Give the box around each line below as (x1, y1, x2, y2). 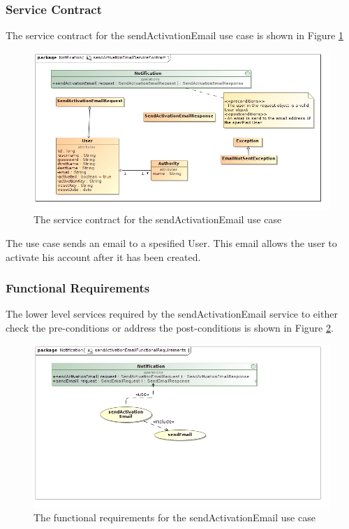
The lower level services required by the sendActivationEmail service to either (6, 306, 338, 321)
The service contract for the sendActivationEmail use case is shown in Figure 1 (6, 28, 343, 43)
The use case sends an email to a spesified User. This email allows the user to (6, 236, 337, 251)
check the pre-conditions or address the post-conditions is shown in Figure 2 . (6, 320, 334, 335)
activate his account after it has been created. (6, 249, 201, 264)
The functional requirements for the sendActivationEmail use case (34, 510, 315, 525)
